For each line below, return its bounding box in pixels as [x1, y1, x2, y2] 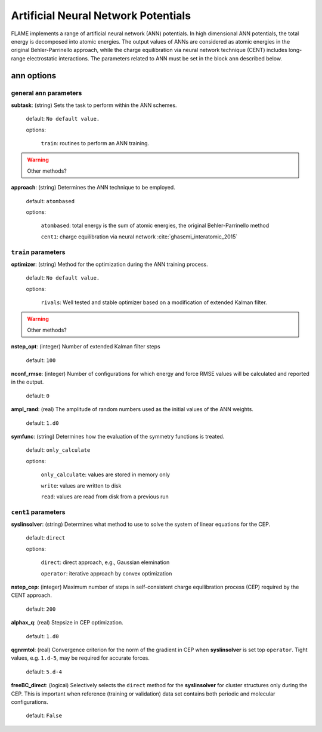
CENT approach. [11, 592, 52, 599]
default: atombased [26, 197, 75, 204]
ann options [11, 71, 57, 81]
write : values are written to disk [41, 482, 122, 489]
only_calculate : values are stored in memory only [41, 471, 170, 478]
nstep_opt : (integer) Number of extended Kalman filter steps [11, 343, 160, 350]
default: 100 [26, 356, 56, 364]
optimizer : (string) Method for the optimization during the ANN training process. [11, 261, 208, 268]
